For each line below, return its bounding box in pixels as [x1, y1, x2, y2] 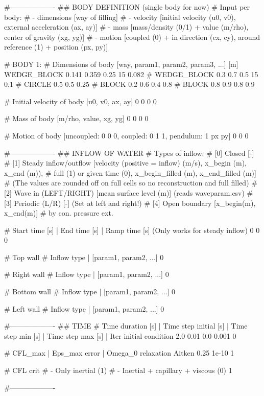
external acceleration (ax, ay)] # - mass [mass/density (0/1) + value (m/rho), [4, 21, 249, 32]
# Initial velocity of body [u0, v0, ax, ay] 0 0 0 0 [4, 96, 157, 106]
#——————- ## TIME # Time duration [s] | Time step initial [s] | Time [4, 320, 248, 331]
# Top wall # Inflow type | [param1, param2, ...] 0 [4, 251, 164, 262]
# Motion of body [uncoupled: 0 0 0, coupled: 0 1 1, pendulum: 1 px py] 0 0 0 [4, 130, 249, 141]
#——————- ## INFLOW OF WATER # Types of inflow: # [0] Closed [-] [4, 147, 254, 158]
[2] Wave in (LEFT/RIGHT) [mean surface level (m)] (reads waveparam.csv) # [4, 187, 253, 198]
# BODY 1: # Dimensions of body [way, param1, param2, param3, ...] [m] [4, 58, 238, 69]
